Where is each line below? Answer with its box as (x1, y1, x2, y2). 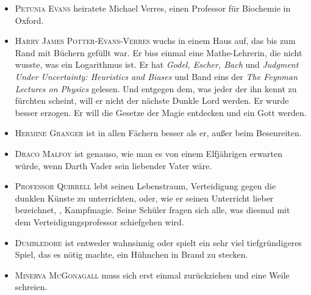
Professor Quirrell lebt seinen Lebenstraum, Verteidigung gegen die (15, 180, 276, 192)
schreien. (15, 280, 48, 293)
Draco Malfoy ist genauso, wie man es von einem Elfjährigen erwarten (15, 147, 283, 159)
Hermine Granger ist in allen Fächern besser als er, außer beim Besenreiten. (15, 126, 302, 139)
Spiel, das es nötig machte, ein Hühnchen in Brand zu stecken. (15, 248, 248, 261)
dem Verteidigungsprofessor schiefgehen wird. (15, 215, 184, 228)
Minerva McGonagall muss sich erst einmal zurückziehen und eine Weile (15, 268, 290, 281)
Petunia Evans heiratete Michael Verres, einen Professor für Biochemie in (15, 2, 291, 14)
